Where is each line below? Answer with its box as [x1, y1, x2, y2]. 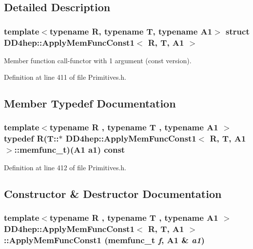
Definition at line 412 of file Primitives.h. [4, 162, 126, 172]
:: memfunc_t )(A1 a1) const [14, 143, 125, 155]
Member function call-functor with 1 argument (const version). [4, 55, 192, 65]
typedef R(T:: [4, 132, 59, 144]
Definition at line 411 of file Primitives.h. [4, 71, 126, 82]
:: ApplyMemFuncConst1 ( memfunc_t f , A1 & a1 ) [4, 234, 205, 246]
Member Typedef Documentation [4, 95, 176, 110]
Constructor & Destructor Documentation [4, 186, 222, 201]
